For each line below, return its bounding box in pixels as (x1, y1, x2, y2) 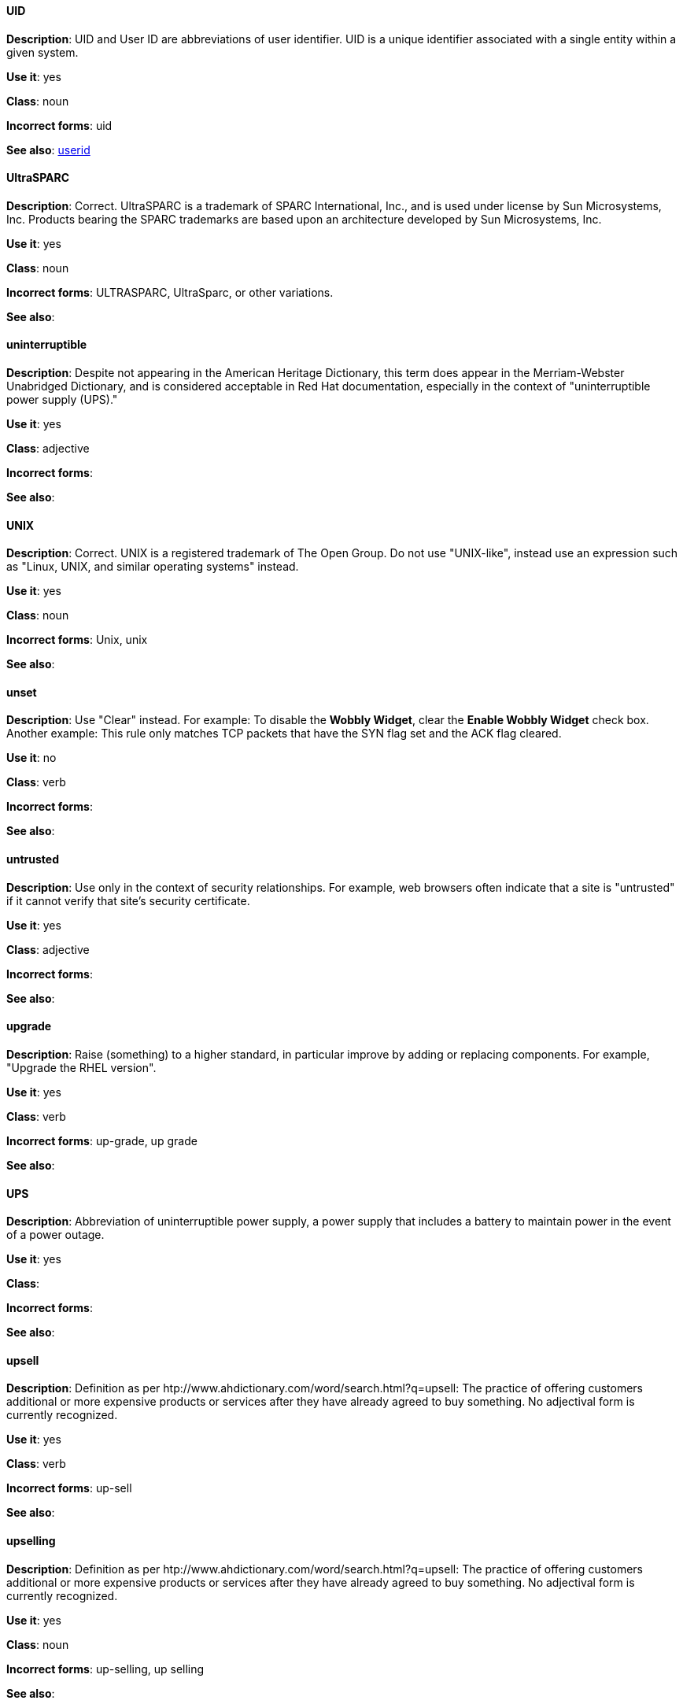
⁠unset (6, 685, 37, 699)
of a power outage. (6, 1228, 105, 1242)
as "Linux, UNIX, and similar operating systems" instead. (6, 560, 299, 574)
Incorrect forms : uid (6, 118, 113, 132)
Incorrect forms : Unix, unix (6, 633, 148, 647)
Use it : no (6, 751, 57, 765)
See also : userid (6, 142, 90, 157)
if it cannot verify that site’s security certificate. (6, 893, 250, 907)
